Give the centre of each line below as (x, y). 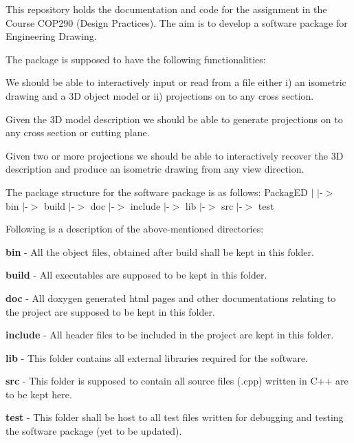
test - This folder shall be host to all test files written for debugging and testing (175, 417)
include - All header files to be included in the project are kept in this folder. (170, 335)
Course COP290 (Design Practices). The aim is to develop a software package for (177, 22)
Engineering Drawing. (51, 36)
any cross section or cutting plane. (78, 132)
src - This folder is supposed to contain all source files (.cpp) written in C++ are (177, 381)
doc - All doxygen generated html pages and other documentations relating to (171, 298)
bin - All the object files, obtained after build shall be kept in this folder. (160, 251)
